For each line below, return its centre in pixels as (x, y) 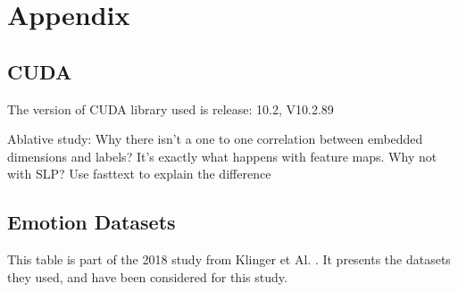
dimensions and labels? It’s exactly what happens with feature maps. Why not (222, 156)
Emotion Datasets (92, 222)
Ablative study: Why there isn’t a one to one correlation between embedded (215, 139)
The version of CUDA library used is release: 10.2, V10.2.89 (171, 108)
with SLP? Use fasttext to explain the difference (139, 174)
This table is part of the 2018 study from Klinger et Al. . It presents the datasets (229, 259)
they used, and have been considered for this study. (147, 276)
